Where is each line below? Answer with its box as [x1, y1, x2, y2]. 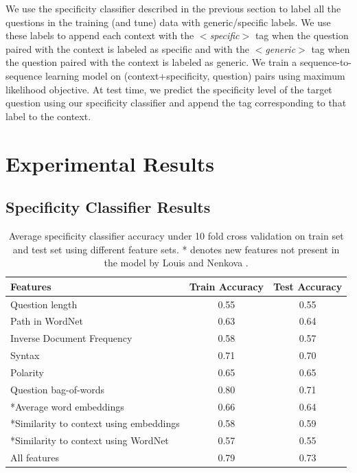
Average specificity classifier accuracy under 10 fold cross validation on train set [8, 228, 344, 242]
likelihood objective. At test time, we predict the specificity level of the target [5, 82, 332, 96]
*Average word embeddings [10, 399, 124, 413]
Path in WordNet [10, 314, 84, 328]
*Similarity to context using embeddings [10, 416, 180, 430]
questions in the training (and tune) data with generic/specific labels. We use [5, 14, 331, 29]
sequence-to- [299, 55, 352, 69]
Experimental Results [5, 149, 214, 177]
